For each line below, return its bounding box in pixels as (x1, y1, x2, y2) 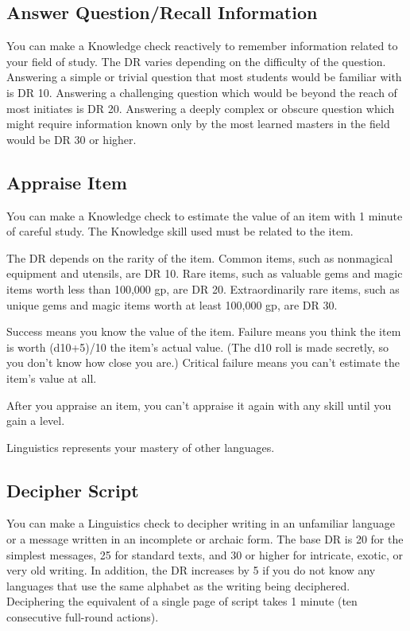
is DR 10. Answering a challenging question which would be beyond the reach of (6, 84, 397, 100)
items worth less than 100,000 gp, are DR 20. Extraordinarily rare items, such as (6, 280, 400, 297)
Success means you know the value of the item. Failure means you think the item (6, 323, 401, 340)
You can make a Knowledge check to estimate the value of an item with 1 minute (6, 207, 403, 224)
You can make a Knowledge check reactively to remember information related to (6, 37, 398, 54)
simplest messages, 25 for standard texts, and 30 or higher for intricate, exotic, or (6, 546, 403, 563)
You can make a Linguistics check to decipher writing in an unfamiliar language (6, 515, 395, 532)
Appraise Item (6, 169, 127, 194)
